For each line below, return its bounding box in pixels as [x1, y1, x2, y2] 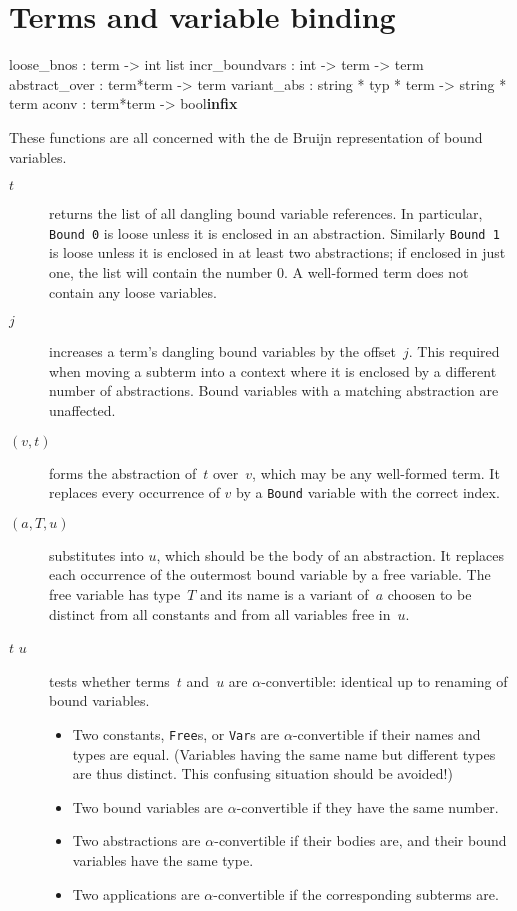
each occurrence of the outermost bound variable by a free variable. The [49, 564, 491, 585]
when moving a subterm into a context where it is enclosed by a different [49, 360, 497, 381]
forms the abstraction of [49, 462, 197, 483]
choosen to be [387, 583, 472, 604]
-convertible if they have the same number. [236, 796, 499, 817]
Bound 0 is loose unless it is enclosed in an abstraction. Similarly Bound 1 [49, 222, 500, 243]
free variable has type [49, 583, 181, 604]
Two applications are [72, 883, 200, 904]
